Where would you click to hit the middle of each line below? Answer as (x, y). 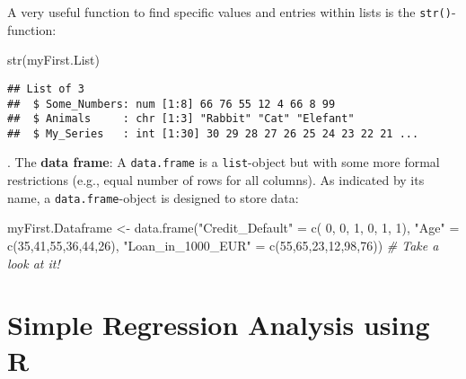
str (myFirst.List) (53, 60)
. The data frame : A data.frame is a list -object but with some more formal (224, 162)
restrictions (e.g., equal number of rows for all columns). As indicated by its (216, 180)
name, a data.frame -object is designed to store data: (153, 197)
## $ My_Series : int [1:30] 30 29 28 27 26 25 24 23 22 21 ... (213, 133)
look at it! (34, 263)
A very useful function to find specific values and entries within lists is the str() (229, 12)
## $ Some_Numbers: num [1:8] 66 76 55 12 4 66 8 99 (171, 104)
